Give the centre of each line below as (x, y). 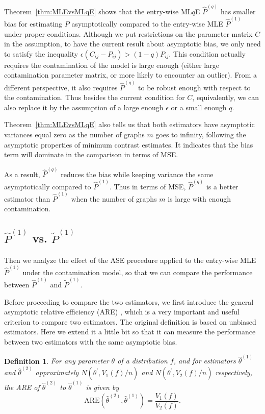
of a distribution (142, 361)
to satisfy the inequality (41, 53)
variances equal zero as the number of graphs (74, 134)
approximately (57, 372)
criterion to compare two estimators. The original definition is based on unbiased (130, 321)
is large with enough (200, 198)
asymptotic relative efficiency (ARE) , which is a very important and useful (122, 312)
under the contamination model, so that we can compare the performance (138, 272)
